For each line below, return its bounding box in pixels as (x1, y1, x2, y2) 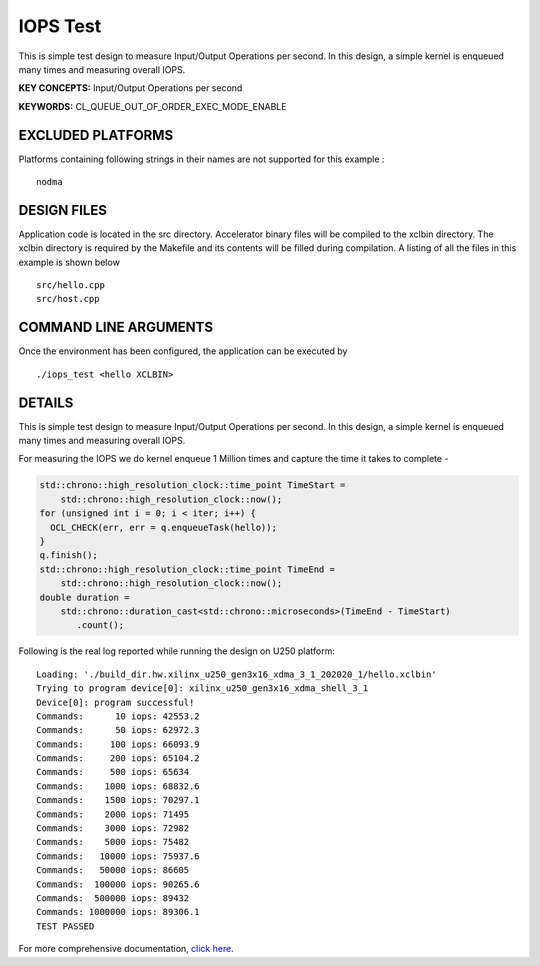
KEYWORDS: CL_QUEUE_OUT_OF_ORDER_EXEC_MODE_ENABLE (18, 100, 287, 112)
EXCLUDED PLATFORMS (18, 126, 174, 144)
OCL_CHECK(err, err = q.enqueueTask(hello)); (50, 521, 277, 533)
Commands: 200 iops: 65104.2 (36, 753, 200, 764)
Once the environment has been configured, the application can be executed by (18, 345, 348, 357)
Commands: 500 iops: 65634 (36, 766, 190, 778)
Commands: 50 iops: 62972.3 (36, 725, 200, 736)
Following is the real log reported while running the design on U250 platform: (18, 645, 335, 657)
